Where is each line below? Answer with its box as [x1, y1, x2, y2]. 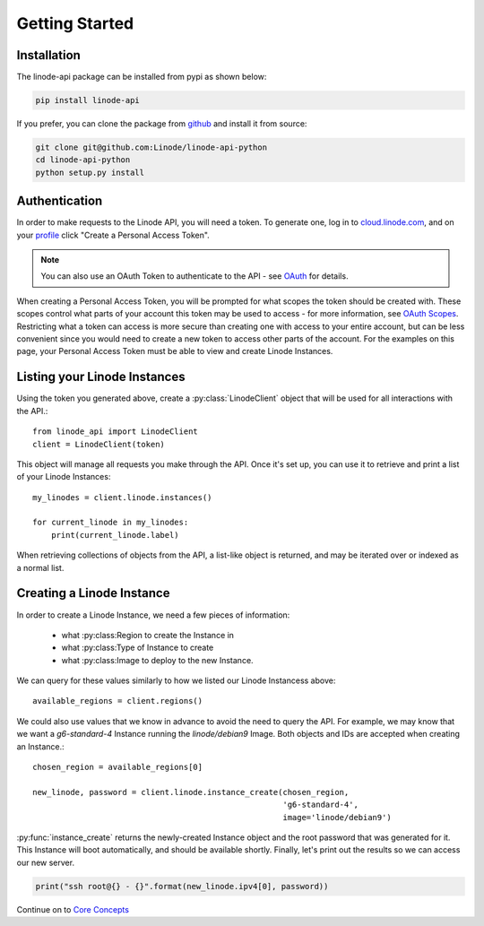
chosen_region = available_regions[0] [32, 762, 203, 773]
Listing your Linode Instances [16, 369, 186, 385]
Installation [16, 48, 81, 63]
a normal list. [16, 562, 65, 573]
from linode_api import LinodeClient [32, 427, 199, 437]
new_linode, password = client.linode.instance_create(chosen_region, [32, 787, 350, 797]
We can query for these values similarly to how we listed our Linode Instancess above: [16, 675, 336, 686]
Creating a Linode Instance [16, 585, 170, 601]
